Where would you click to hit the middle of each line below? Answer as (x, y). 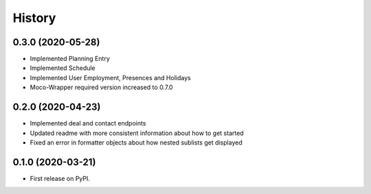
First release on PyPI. (60, 178)
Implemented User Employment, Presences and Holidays (111, 77)
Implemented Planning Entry (70, 59)
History (34, 18)
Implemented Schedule (63, 68)
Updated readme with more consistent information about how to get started (137, 133)
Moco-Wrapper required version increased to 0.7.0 (101, 87)
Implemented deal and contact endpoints (88, 123)
